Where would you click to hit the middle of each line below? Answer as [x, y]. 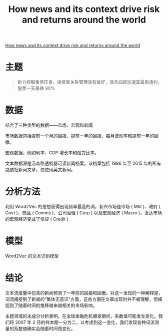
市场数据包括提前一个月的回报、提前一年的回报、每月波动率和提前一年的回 [82, 136]
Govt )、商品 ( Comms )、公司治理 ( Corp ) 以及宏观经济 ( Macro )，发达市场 [84, 213]
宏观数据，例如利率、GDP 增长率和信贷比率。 [52, 153]
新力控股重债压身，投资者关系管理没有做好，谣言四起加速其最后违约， [90, 82]
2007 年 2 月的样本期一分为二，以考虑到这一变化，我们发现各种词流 [85, 322]
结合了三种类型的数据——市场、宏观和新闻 [49, 125]
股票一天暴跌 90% [36, 88]
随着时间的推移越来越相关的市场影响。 [58, 305]
